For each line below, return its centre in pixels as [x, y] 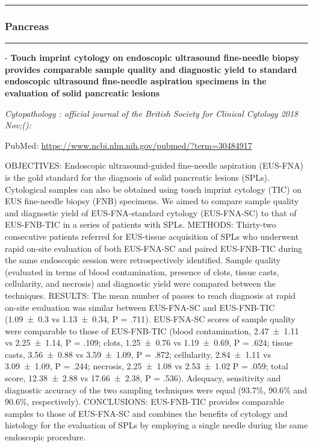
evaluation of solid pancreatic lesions [82, 93]
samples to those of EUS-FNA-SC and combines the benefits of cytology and [146, 413]
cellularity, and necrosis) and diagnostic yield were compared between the [140, 283]
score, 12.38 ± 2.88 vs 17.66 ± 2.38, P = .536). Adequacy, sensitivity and [143, 378]
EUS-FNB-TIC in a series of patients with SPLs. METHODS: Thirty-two [141, 224]
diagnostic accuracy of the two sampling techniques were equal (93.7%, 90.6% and [156, 389]
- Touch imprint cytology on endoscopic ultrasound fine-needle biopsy [152, 58]
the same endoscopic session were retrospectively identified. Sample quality [143, 260]
